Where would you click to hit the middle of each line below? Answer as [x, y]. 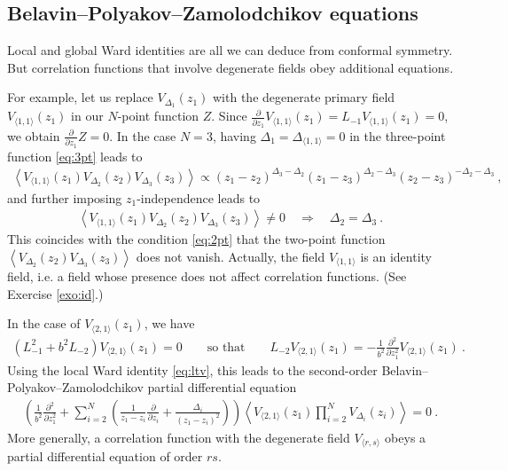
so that [226, 347]
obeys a [406, 437]
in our [87, 116]
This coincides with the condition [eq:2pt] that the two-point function [196, 239]
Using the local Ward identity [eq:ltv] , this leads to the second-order [192, 369]
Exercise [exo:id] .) [55, 293]
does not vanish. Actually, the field [231, 257]
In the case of [44, 323]
